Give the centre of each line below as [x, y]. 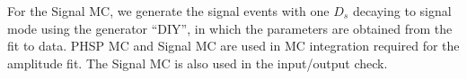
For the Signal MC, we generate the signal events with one [168, 11]
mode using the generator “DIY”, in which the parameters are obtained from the [230, 28]
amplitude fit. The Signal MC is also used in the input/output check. [198, 63]
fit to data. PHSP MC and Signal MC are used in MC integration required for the [233, 46]
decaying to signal [402, 11]
